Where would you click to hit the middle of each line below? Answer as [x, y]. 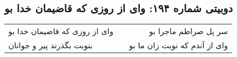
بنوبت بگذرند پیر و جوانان [51, 45]
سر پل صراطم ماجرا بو [188, 31]
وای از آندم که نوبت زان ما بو [179, 45]
